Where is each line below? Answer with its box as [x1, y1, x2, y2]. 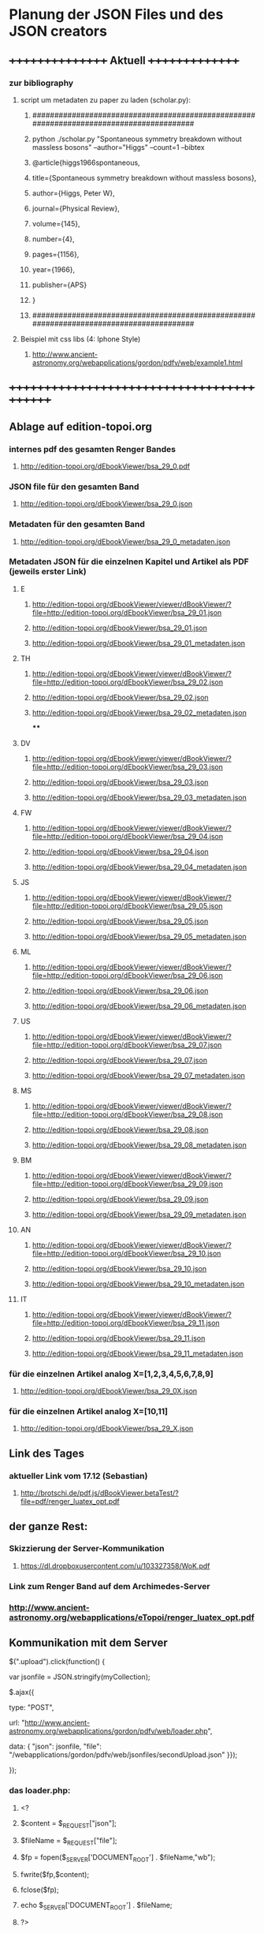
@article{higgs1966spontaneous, [32, 158, 140, 167]
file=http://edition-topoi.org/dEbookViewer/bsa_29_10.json [32, 1248, 221, 1258]
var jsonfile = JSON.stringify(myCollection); [9, 1672, 151, 1681]
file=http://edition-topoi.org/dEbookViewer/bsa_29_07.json [32, 1039, 222, 1050]
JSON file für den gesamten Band [9, 481, 139, 492]
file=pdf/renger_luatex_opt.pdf [20, 1497, 121, 1506]
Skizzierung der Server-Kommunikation [9, 1543, 165, 1554]
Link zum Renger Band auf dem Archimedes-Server [9, 1580, 210, 1592]
